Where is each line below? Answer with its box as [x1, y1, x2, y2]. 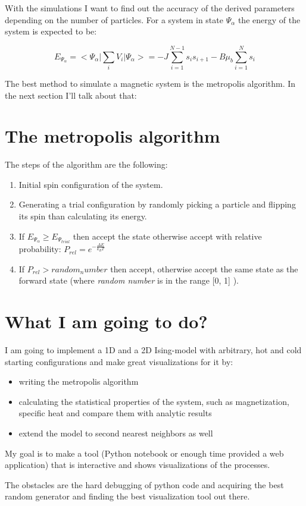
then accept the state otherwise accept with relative [73, 230, 262, 242]
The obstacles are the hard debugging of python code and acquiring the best [5, 478, 284, 491]
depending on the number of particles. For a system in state [5, 13, 223, 26]
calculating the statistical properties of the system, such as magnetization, [18, 395, 289, 407]
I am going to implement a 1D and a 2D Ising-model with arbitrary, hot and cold [5, 344, 302, 356]
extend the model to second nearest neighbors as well [18, 427, 213, 439]
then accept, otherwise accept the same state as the [110, 262, 298, 275]
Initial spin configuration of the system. [18, 178, 163, 190]
